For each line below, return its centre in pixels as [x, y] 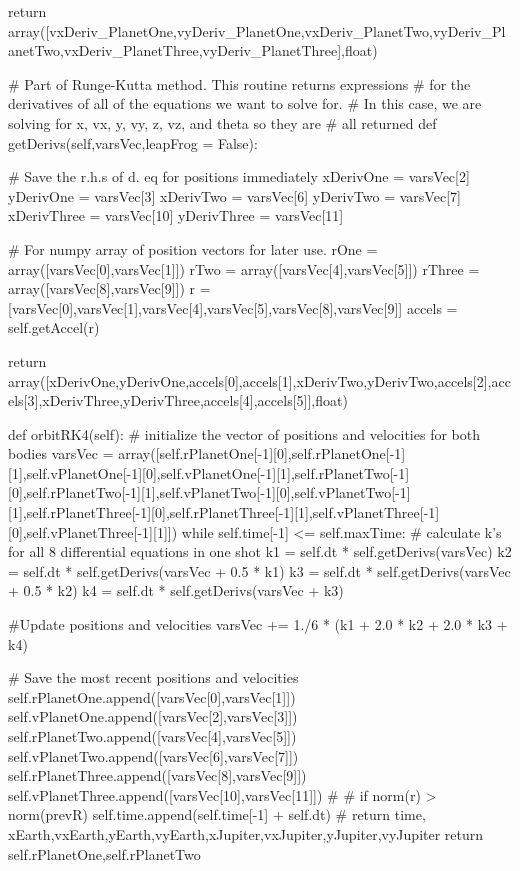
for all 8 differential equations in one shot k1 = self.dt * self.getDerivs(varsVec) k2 [260, 551]
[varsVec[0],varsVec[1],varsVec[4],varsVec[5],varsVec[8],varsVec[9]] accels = [233, 307]
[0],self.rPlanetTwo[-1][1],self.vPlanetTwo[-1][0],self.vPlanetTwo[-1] [209, 492]
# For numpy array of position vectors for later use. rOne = [193, 248]
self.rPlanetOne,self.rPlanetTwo [104, 853]
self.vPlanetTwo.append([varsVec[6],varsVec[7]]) [153, 755]
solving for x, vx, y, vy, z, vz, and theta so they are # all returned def [222, 122]
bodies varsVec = [61, 453]
